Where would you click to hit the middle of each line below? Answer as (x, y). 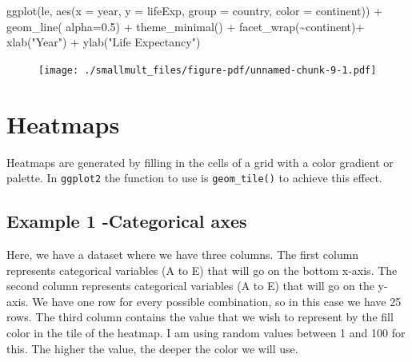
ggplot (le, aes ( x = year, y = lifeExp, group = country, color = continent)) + (194, 10)
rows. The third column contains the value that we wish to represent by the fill (200, 317)
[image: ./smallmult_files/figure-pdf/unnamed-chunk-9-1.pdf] (208, 70)
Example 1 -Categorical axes (127, 221)
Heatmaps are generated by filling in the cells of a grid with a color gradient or (200, 162)
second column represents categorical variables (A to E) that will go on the (190, 286)
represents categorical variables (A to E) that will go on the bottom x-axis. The (202, 270)
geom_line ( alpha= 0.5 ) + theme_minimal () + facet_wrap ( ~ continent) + (186, 26)
